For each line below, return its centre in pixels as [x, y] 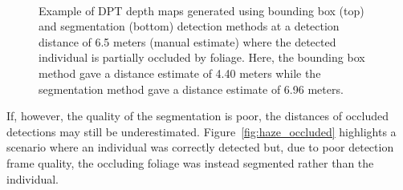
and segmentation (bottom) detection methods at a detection [189, 26]
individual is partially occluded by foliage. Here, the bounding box [202, 57]
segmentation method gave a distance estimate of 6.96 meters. [191, 89]
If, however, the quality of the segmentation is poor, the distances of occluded [197, 116]
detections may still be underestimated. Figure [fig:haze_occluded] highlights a [201, 131]
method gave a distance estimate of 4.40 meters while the [180, 73]
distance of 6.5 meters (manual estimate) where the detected [187, 41]
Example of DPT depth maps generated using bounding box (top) [201, 10]
